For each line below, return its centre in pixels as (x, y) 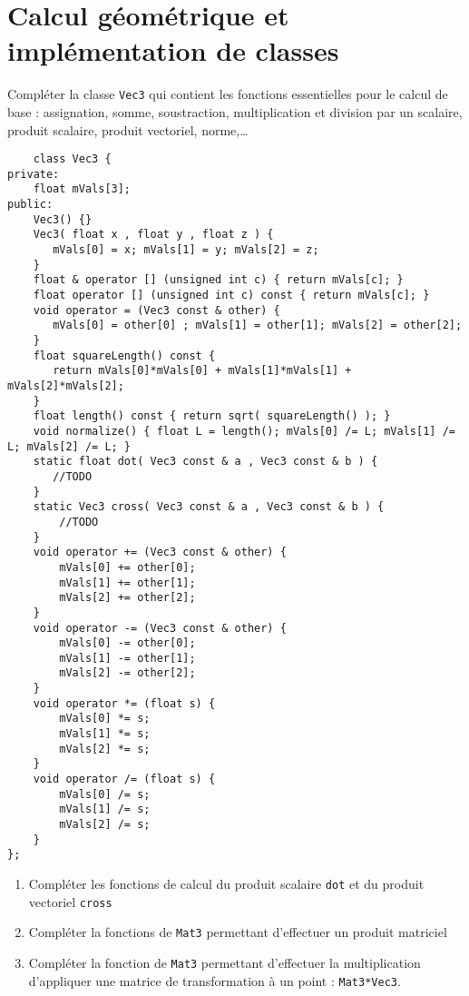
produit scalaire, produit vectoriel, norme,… (128, 129)
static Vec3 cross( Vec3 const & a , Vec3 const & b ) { (209, 507)
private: (34, 174)
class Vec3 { (72, 159)
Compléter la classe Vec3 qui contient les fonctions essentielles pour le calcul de (228, 94)
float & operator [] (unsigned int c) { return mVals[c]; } (218, 280)
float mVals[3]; (82, 189)
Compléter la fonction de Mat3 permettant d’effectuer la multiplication (225, 962)
